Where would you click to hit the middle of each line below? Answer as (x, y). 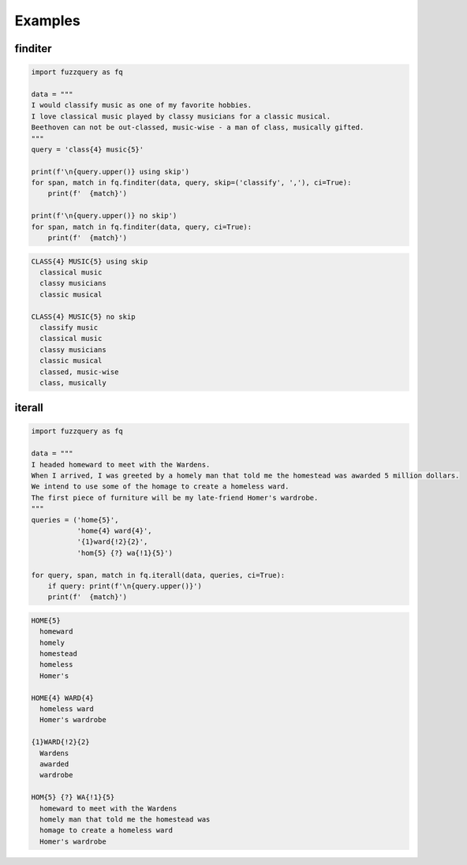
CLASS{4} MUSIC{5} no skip (83, 316)
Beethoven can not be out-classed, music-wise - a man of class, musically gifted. (198, 127)
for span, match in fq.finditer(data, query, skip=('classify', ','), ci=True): (191, 183)
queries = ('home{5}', (75, 520)
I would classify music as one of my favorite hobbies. (142, 105)
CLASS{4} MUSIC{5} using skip (90, 261)
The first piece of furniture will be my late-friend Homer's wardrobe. (175, 498)
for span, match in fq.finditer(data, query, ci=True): (142, 227)
